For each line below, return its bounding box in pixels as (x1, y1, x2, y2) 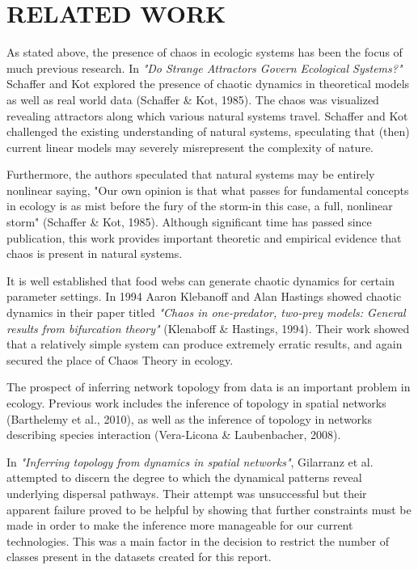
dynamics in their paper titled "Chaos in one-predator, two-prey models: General (6, 304, 406, 321)
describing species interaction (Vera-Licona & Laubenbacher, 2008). (6, 426, 341, 443)
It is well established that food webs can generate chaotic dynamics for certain (6, 272, 395, 289)
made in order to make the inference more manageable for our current (6, 517, 353, 534)
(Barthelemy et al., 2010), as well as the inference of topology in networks (6, 410, 373, 427)
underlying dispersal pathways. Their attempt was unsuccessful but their (6, 484, 367, 501)
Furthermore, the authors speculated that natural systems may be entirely (6, 166, 375, 183)
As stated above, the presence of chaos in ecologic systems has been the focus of (6, 44, 403, 61)
